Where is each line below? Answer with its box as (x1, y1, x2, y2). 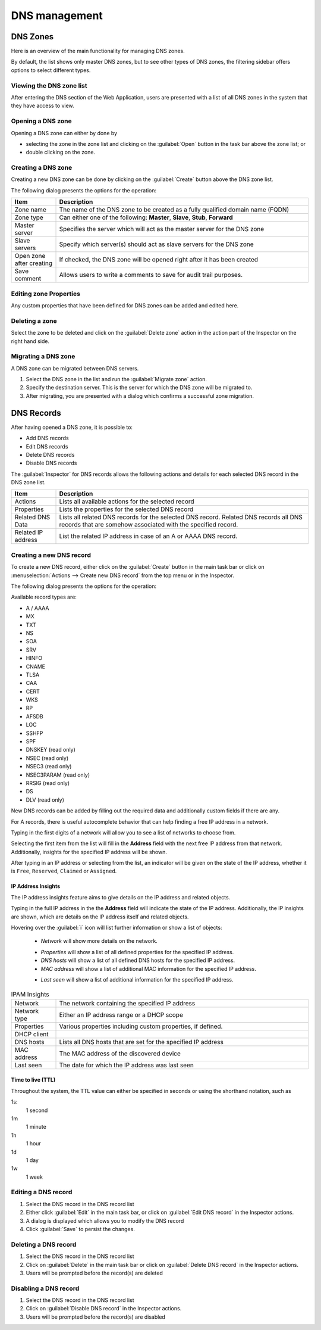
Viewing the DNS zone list (11, 81, 87, 89)
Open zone (14, 252, 46, 260)
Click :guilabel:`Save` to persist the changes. (26, 1225, 135, 1232)
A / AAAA (26, 605, 49, 612)
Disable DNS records (26, 459, 77, 467)
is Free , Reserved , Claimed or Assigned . (11, 867, 117, 875)
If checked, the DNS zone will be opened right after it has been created (59, 256, 259, 264)
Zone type (14, 213, 44, 222)
